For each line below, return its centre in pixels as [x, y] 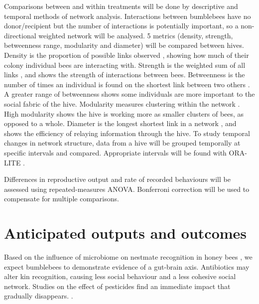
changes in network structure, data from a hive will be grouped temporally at [122, 143]
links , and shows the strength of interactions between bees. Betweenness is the [125, 75]
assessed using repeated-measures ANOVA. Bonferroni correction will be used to [127, 189]
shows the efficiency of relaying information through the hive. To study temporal [127, 133]
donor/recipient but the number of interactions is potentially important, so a [121, 26]
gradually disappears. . [39, 296]
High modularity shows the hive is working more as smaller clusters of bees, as [124, 113]
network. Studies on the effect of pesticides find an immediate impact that [117, 286]
